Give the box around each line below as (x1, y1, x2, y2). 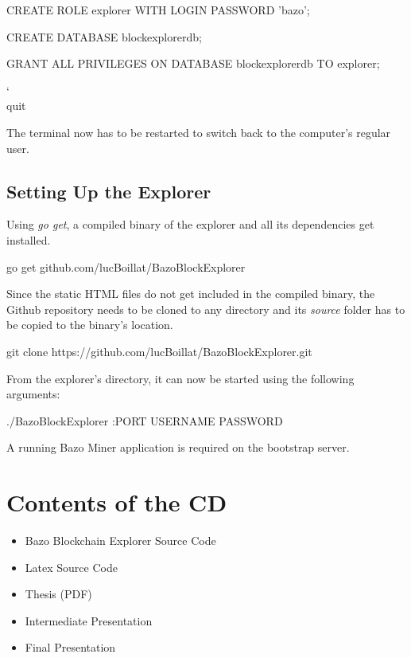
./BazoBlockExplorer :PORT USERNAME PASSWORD (6, 412, 283, 429)
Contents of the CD (6, 486, 227, 519)
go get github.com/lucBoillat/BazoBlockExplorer (6, 258, 246, 275)
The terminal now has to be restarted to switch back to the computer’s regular (6, 123, 391, 140)
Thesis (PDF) (25, 586, 92, 602)
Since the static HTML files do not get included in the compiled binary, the (6, 285, 375, 302)
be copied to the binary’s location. (6, 316, 173, 333)
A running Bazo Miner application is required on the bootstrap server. (6, 439, 350, 456)
